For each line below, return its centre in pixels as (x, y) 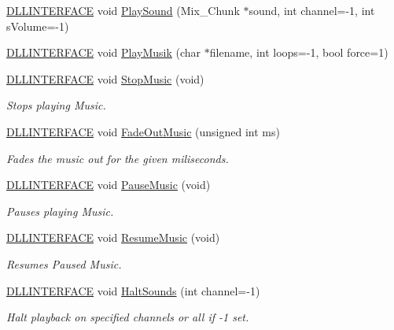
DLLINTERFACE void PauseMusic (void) (109, 185)
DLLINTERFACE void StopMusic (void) (105, 78)
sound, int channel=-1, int (312, 10)
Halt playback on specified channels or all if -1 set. (128, 317)
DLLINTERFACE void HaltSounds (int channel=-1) (133, 290)
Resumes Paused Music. (64, 263)
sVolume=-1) (38, 26)
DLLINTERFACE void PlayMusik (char (104, 52)
